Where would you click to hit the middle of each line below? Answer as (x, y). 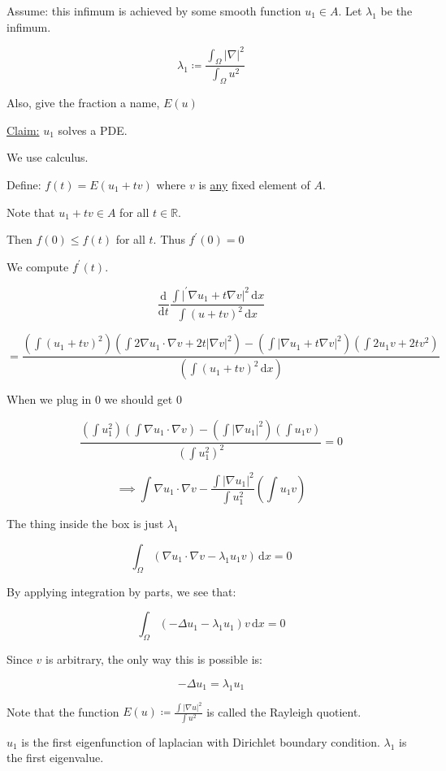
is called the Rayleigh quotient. (284, 711)
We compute (38, 266)
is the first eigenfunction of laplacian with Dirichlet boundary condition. (201, 741)
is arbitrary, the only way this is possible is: (154, 659)
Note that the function (63, 711)
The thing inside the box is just (85, 524)
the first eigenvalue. (55, 758)
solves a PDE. (93, 130)
